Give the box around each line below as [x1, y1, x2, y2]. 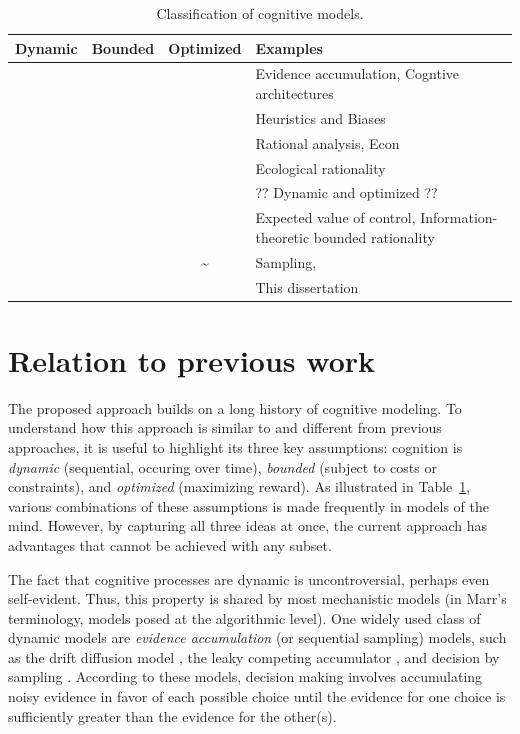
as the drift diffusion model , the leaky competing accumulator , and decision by [8, 646, 500, 667]
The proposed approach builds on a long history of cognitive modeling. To [8, 397, 462, 418]
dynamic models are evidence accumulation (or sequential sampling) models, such [8, 627, 507, 648]
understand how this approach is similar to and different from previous [8, 417, 442, 438]
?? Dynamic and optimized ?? [255, 182, 438, 203]
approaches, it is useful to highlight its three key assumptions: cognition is [8, 436, 463, 457]
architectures [255, 83, 334, 104]
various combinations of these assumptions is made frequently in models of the [8, 495, 489, 516]
